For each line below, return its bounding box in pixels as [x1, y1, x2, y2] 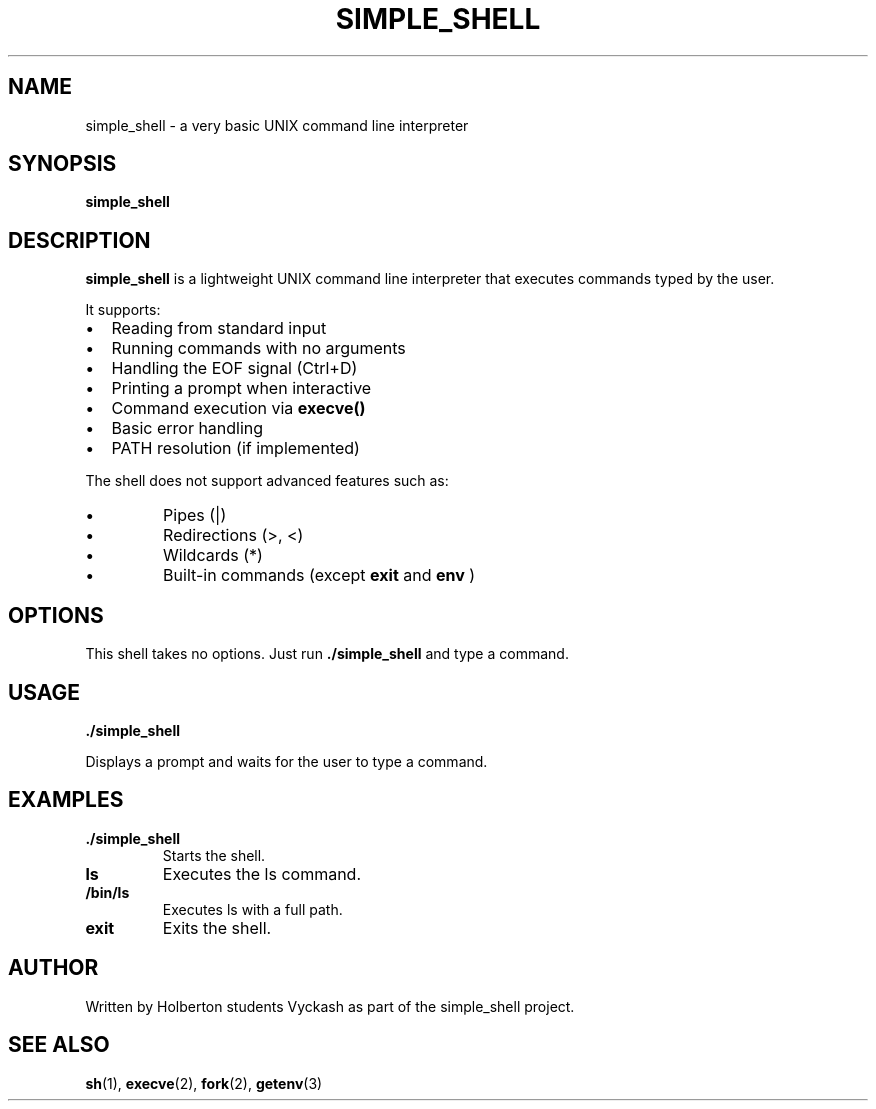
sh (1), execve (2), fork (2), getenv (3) [85, 1074, 323, 1092]
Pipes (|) [163, 505, 227, 526]
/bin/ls [85, 883, 130, 901]
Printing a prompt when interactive [111, 378, 372, 399]
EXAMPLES [8, 787, 124, 813]
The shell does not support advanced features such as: [85, 472, 449, 490]
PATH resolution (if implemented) [111, 438, 360, 459]
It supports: [85, 301, 161, 319]
